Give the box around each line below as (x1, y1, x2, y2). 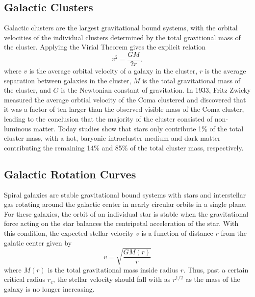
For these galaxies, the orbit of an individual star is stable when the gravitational (4, 208, 249, 219)
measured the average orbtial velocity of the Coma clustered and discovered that (4, 94, 246, 104)
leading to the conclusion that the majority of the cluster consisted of (4, 114, 213, 124)
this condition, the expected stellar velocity (4, 227, 134, 238)
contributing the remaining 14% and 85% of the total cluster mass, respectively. (4, 142, 244, 152)
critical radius (4, 274, 46, 284)
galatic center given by (4, 237, 72, 247)
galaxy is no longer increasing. (4, 283, 95, 294)
